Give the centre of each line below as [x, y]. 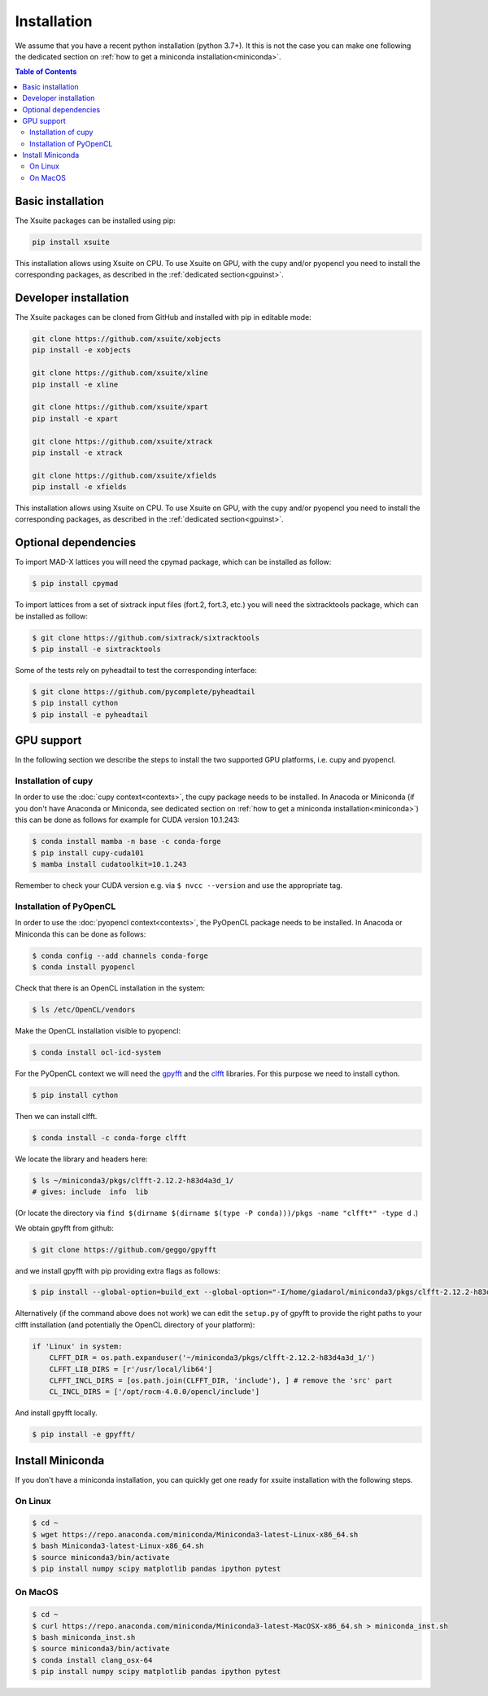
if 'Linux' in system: [77, 1346]
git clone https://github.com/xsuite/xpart [120, 407]
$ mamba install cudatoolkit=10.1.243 [109, 864]
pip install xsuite [71, 242]
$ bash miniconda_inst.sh [84, 1637]
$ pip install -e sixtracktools [97, 649]
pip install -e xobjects [82, 350]
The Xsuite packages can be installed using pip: [96, 221]
